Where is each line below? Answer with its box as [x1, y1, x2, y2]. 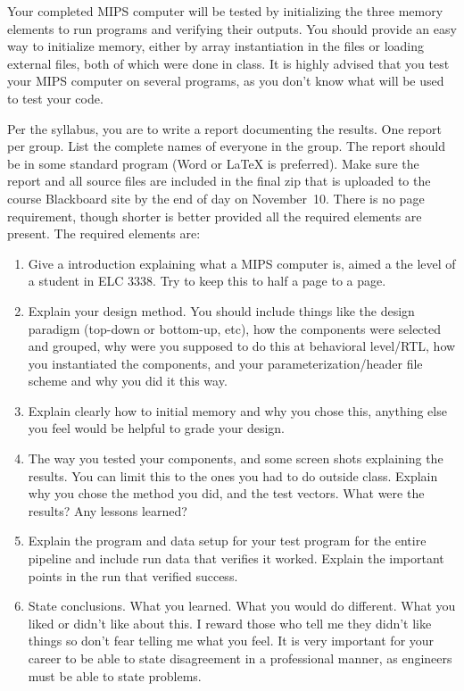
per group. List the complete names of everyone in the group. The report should [7, 137, 446, 155]
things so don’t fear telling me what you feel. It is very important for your [28, 631, 435, 650]
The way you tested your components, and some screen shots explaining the [28, 449, 443, 468]
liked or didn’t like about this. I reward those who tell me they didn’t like [28, 613, 432, 632]
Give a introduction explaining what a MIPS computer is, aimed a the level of [28, 254, 456, 272]
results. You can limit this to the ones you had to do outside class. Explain [28, 466, 438, 485]
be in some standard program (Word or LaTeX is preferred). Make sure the [7, 154, 419, 172]
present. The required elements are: [7, 224, 201, 243]
